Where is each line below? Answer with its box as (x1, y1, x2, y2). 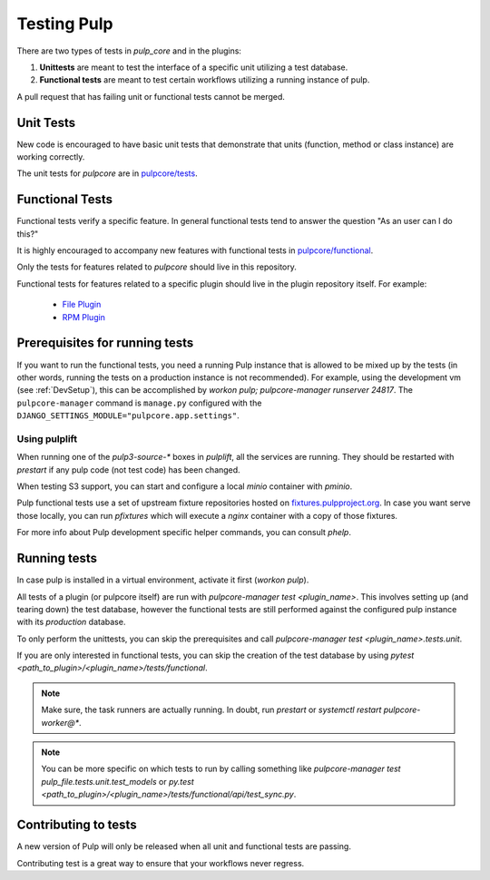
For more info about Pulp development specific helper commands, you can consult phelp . (16, 527, 351, 538)
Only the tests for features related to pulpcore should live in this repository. (16, 261, 297, 272)
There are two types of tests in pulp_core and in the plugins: (16, 45, 242, 56)
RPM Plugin (62, 311, 106, 322)
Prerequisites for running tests (16, 336, 194, 351)
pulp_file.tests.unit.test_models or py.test (41, 776, 194, 787)
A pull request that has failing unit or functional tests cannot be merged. (16, 91, 286, 102)
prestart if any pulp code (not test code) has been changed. (16, 464, 240, 475)
